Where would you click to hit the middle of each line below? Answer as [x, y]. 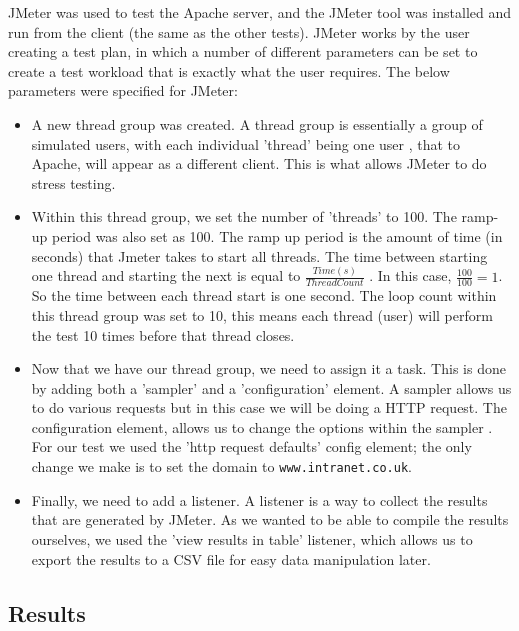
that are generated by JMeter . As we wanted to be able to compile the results [270, 519]
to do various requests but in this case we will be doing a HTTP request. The [269, 407]
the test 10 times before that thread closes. [163, 334]
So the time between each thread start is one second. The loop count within [264, 295]
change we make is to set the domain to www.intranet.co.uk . [221, 466]
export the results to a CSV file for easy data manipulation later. [231, 558]
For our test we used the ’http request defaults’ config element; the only [251, 446]
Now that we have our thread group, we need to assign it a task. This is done [268, 368]
